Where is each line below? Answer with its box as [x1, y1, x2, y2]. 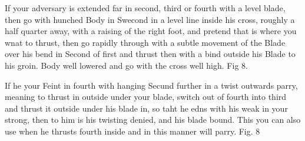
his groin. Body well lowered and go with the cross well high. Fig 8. [5, 59, 248, 71]
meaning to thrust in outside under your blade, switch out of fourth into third [5, 90, 287, 103]
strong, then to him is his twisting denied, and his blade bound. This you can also [5, 113, 301, 126]
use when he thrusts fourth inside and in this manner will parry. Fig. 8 [5, 125, 260, 137]
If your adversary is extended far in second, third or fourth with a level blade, [5, 2, 286, 14]
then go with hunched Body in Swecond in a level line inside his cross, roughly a [5, 13, 295, 25]
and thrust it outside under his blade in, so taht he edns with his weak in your [5, 102, 288, 114]
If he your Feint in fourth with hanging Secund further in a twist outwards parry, [5, 79, 298, 91]
